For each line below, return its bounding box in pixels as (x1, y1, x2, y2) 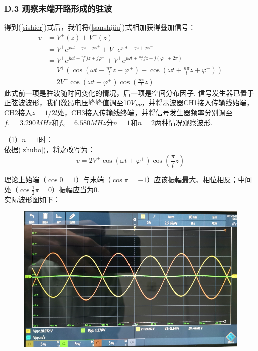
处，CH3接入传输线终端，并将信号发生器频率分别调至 (57, 107, 233, 118)
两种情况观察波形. (154, 117, 213, 128)
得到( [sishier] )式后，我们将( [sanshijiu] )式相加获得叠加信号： (4, 22, 196, 32)
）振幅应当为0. (52, 184, 99, 194)
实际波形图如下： (4, 194, 60, 204)
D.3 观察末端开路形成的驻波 (4, 2, 112, 14)
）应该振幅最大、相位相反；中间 (147, 174, 252, 185)
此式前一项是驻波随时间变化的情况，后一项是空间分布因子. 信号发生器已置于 (4, 87, 254, 98)
